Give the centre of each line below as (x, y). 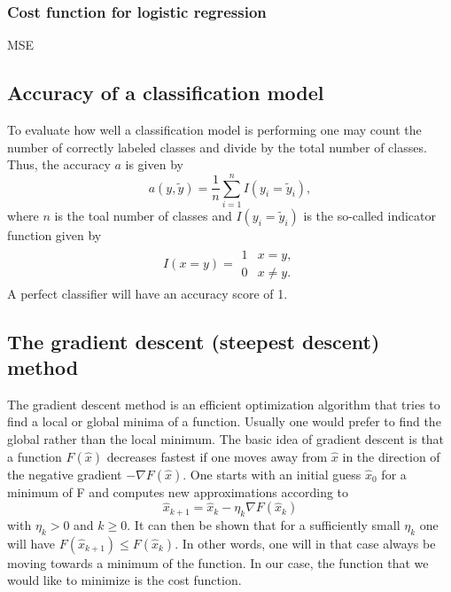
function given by (54, 234)
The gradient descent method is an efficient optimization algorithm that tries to (224, 404)
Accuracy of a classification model (166, 93)
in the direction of (391, 456)
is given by (154, 164)
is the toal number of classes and (143, 215)
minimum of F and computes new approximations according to (178, 491)
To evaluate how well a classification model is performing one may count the (214, 130)
